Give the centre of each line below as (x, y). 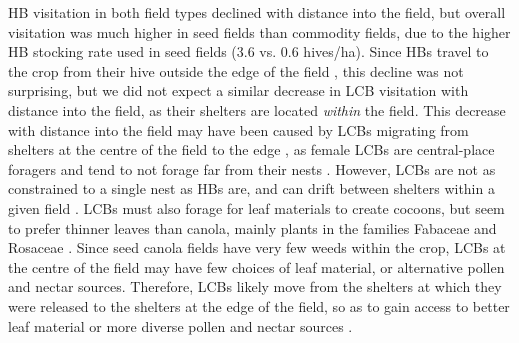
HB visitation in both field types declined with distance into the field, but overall (257, 12)
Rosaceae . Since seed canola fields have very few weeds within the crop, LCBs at (257, 247)
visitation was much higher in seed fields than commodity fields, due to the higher (259, 31)
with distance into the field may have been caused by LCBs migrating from (238, 129)
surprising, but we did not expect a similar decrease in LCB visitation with (238, 90)
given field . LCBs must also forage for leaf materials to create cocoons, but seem (256, 207)
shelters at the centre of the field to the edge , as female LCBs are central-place (251, 149)
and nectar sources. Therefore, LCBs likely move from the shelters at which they (255, 286)
